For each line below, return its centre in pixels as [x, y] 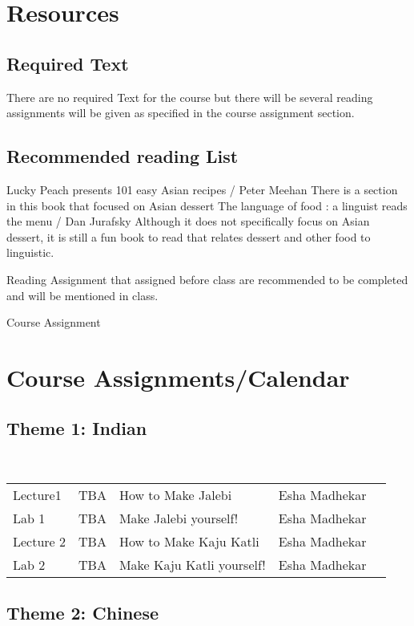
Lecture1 [37, 494]
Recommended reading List [123, 156]
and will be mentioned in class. [82, 295]
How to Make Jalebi [175, 494]
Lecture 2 [40, 541]
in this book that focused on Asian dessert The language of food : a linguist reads [207, 205]
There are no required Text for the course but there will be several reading [190, 97]
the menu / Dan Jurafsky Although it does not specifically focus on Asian [188, 221]
